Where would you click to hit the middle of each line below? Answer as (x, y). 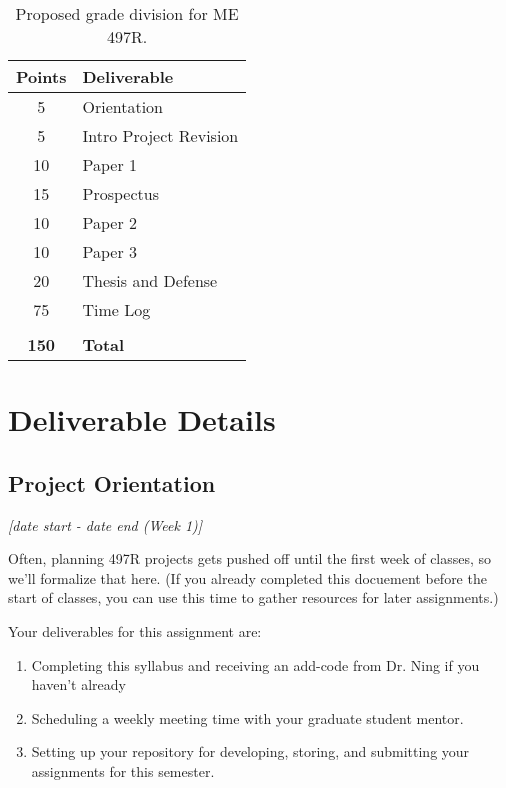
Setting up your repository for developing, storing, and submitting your (250, 751)
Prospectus (120, 193)
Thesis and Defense (150, 280)
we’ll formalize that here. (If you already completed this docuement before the (247, 577)
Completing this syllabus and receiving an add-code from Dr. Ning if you (255, 664)
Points (41, 76)
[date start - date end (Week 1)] (105, 524)
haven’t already (78, 684)
